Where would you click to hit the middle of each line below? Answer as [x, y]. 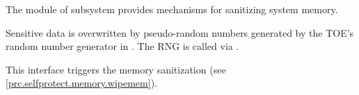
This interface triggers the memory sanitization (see [116, 69]
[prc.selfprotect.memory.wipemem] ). [81, 83]
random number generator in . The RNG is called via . [122, 46]
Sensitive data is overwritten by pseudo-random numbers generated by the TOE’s [180, 32]
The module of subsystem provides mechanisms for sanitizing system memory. [172, 9]
